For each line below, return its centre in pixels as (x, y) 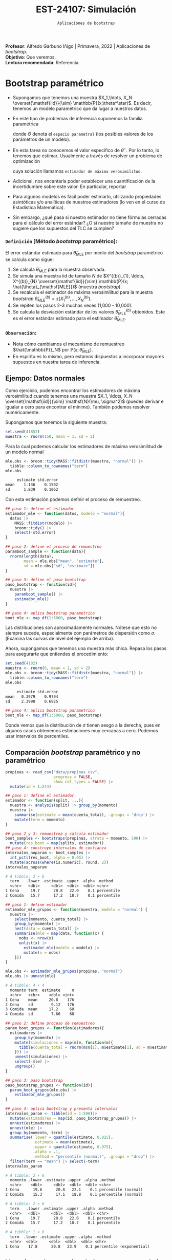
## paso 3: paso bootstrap (34, 1080)
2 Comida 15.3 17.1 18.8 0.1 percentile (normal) (74, 1195)
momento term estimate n (42, 990)
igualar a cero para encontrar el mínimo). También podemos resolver (78, 407)
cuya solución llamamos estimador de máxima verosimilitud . (77, 171)
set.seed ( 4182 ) (21, 663)
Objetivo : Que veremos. (31, 57)
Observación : (21, 333)
